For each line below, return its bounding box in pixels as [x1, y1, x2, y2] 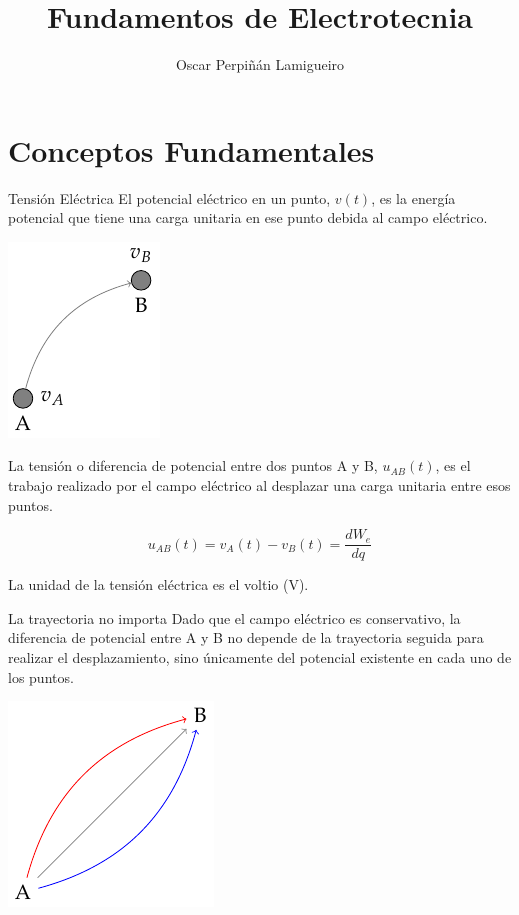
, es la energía [371, 187, 456, 208]
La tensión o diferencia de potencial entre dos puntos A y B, [8, 455, 378, 476]
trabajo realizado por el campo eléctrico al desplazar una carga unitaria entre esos [8, 475, 511, 496]
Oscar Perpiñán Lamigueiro [175, 54, 345, 75]
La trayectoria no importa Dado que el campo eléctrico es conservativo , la [8, 607, 461, 628]
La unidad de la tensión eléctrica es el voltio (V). [8, 574, 309, 595]
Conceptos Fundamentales [8, 129, 375, 170]
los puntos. [8, 666, 74, 687]
